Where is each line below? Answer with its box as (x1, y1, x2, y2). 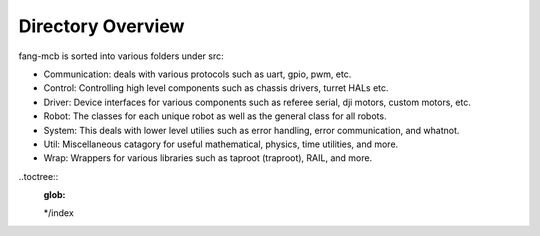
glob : (43, 189, 66, 201)
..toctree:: (18, 170, 59, 182)
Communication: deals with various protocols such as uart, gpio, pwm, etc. (43, 68, 352, 80)
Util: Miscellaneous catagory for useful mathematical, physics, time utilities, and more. (43, 138, 399, 150)
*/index (43, 207, 74, 219)
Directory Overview (18, 15, 185, 37)
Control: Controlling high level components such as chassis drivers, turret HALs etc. (43, 82, 389, 94)
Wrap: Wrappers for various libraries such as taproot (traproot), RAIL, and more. (43, 152, 373, 164)
